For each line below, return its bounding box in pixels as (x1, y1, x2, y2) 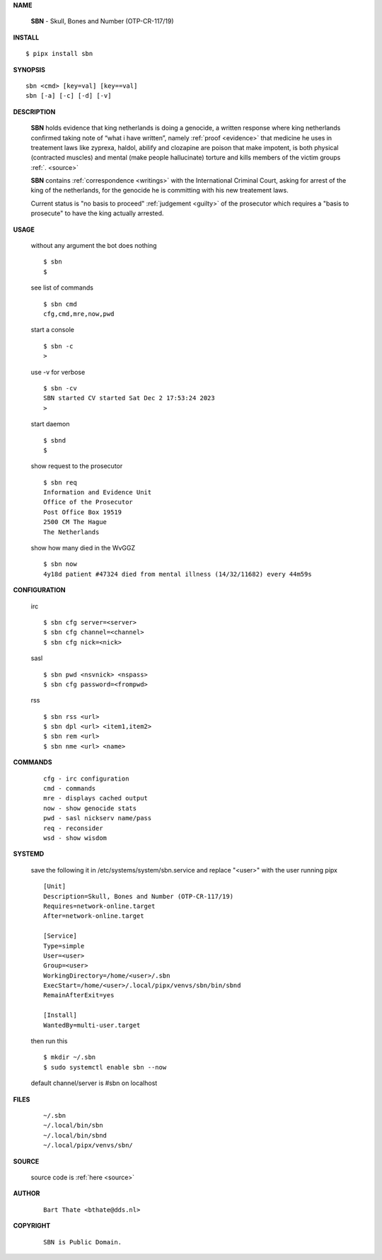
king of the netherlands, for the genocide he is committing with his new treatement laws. (30, 186, 289, 195)
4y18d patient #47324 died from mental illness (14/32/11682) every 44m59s (43, 570, 312, 578)
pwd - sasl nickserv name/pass (43, 815, 152, 822)
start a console (30, 326, 74, 334)
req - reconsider (43, 824, 103, 832)
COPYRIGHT (13, 1222, 51, 1230)
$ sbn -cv (43, 384, 77, 392)
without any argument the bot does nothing (30, 242, 157, 250)
